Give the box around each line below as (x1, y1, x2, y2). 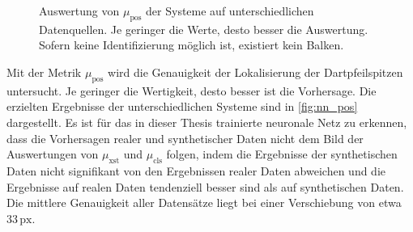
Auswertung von (39, 2, 120, 19)
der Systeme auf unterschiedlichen (146, 2, 314, 19)
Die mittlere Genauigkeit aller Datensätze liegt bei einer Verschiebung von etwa (6, 194, 402, 211)
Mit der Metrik (6, 63, 82, 80)
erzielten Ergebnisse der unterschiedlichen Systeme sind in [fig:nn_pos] (6, 98, 358, 115)
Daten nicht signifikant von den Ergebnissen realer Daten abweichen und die (6, 162, 386, 179)
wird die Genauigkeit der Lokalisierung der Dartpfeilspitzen (108, 63, 403, 80)
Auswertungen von (6, 146, 99, 162)
